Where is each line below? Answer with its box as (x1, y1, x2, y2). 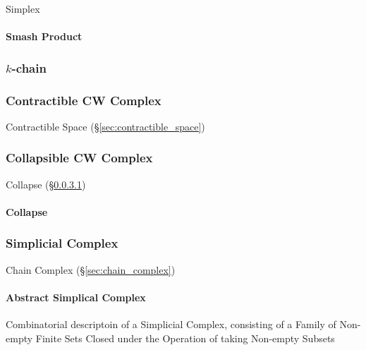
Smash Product (6, 29, 83, 44)
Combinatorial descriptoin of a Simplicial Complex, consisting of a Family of (6, 317, 336, 332)
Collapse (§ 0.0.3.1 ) (6, 176, 86, 191)
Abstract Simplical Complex (6, 289, 146, 304)
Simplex (6, 1, 40, 16)
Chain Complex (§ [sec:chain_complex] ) (6, 262, 176, 277)
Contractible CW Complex (6, 91, 161, 109)
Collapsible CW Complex (6, 149, 153, 167)
